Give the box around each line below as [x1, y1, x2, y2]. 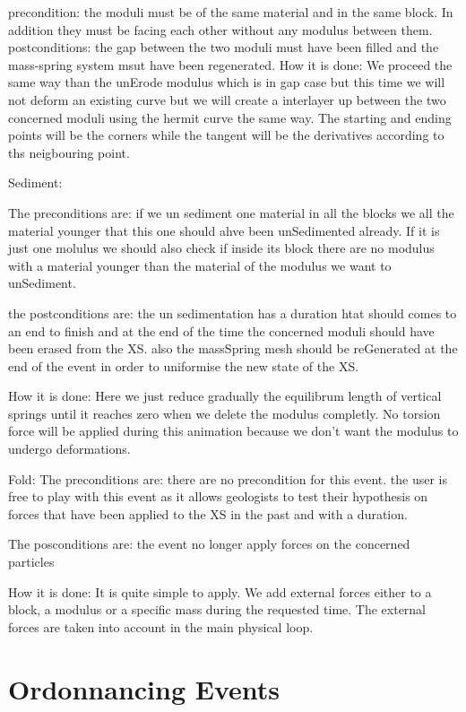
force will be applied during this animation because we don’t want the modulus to [8, 421, 459, 440]
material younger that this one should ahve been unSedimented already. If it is [8, 221, 440, 239]
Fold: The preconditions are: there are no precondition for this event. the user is [8, 469, 448, 488]
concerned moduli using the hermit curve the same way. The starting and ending [8, 108, 452, 126]
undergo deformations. [8, 439, 131, 458]
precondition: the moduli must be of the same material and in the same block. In [8, 3, 453, 21]
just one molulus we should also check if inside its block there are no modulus [8, 239, 435, 257]
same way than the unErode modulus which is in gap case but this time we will [8, 73, 445, 91]
